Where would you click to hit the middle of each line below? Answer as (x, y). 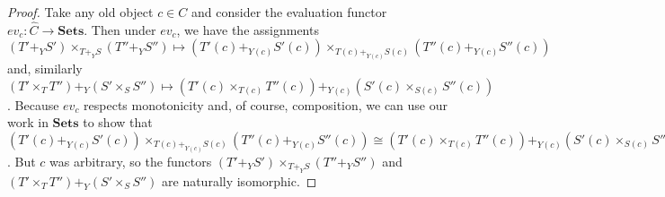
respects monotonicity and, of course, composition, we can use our (266, 104)
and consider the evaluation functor (289, 12)
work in (28, 122)
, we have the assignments (248, 29)
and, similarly (45, 69)
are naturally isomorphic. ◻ (239, 180)
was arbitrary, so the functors (131, 161)
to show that (118, 122)
